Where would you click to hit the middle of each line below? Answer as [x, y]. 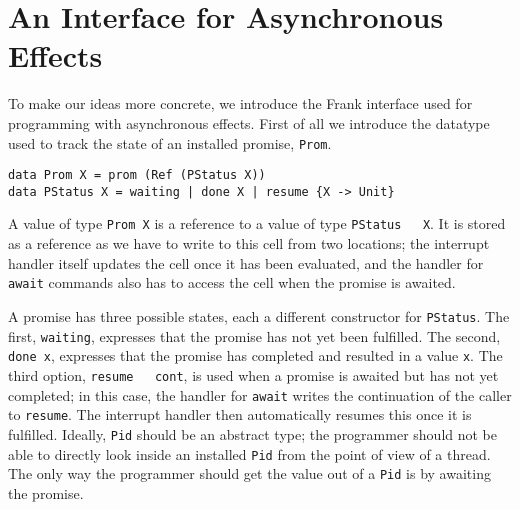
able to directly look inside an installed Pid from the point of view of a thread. [249, 453]
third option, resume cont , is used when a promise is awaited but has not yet [253, 374]
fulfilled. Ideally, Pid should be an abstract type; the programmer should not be [252, 433]
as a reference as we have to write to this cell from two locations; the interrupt [249, 243]
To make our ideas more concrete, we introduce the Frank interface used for [240, 103]
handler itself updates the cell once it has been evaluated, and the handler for [246, 262]
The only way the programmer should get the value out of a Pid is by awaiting [249, 473]
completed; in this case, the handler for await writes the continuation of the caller [260, 394]
